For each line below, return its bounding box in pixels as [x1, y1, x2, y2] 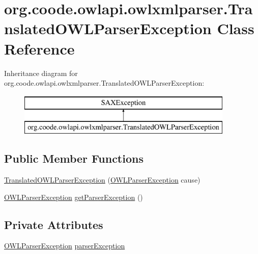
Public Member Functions [4, 150, 144, 166]
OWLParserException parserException [4, 240, 125, 251]
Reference [4, 38, 75, 59]
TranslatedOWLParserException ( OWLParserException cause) [4, 174, 200, 185]
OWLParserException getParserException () [4, 191, 143, 202]
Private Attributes [4, 216, 103, 232]
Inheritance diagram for [4, 67, 78, 78]
